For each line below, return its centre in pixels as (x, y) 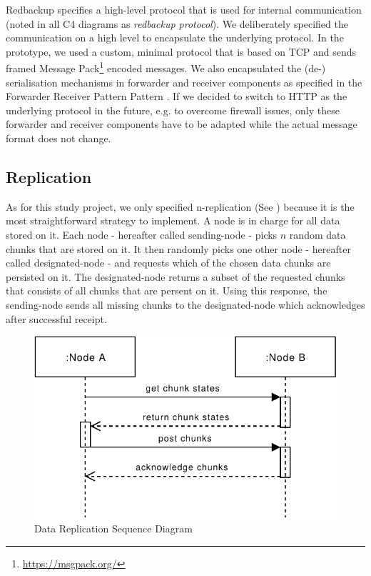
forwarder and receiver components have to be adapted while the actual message (182, 124)
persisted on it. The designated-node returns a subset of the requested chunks (176, 276)
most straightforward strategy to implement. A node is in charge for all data (173, 220)
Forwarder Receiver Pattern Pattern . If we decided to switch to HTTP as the (177, 96)
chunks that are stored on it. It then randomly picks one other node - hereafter (178, 248)
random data (317, 234)
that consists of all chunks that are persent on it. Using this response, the (167, 291)
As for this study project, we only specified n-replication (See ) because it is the (180, 206)
